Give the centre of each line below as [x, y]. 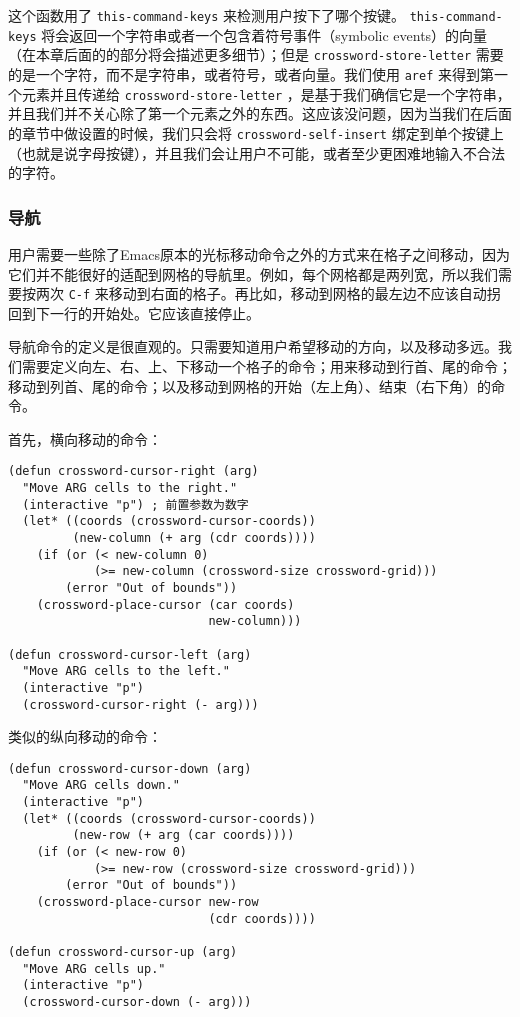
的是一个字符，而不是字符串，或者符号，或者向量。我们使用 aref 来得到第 [251, 73]
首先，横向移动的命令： [85, 438]
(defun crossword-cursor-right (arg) [133, 471]
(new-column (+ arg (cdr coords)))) [194, 537]
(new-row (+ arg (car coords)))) [183, 835]
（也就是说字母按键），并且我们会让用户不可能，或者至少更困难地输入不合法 [256, 152]
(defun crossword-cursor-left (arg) [130, 654]
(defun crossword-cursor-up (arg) [123, 952]
